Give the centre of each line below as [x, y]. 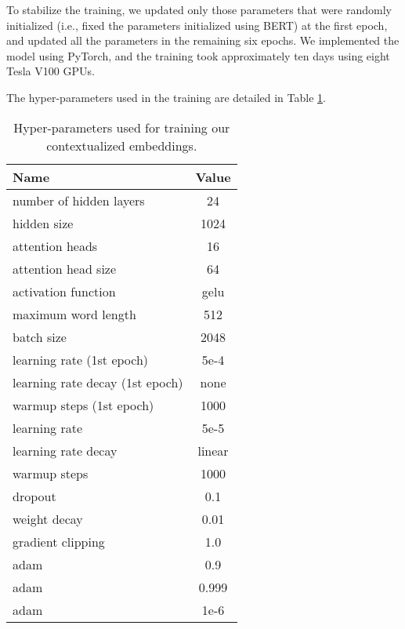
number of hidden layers [79, 200]
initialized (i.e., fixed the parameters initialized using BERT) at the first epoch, [197, 25]
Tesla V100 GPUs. [51, 71]
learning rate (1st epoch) [81, 359]
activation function [64, 291]
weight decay [48, 518]
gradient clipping [59, 541]
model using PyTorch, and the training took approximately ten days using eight [198, 55]
